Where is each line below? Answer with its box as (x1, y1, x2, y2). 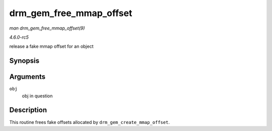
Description (9, 106, 47, 114)
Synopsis (9, 57, 40, 65)
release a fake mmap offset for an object (9, 43, 94, 50)
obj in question (22, 93, 53, 99)
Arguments (9, 73, 46, 81)
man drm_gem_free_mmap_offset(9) (9, 25, 85, 31)
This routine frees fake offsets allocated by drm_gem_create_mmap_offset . (9, 119, 170, 125)
